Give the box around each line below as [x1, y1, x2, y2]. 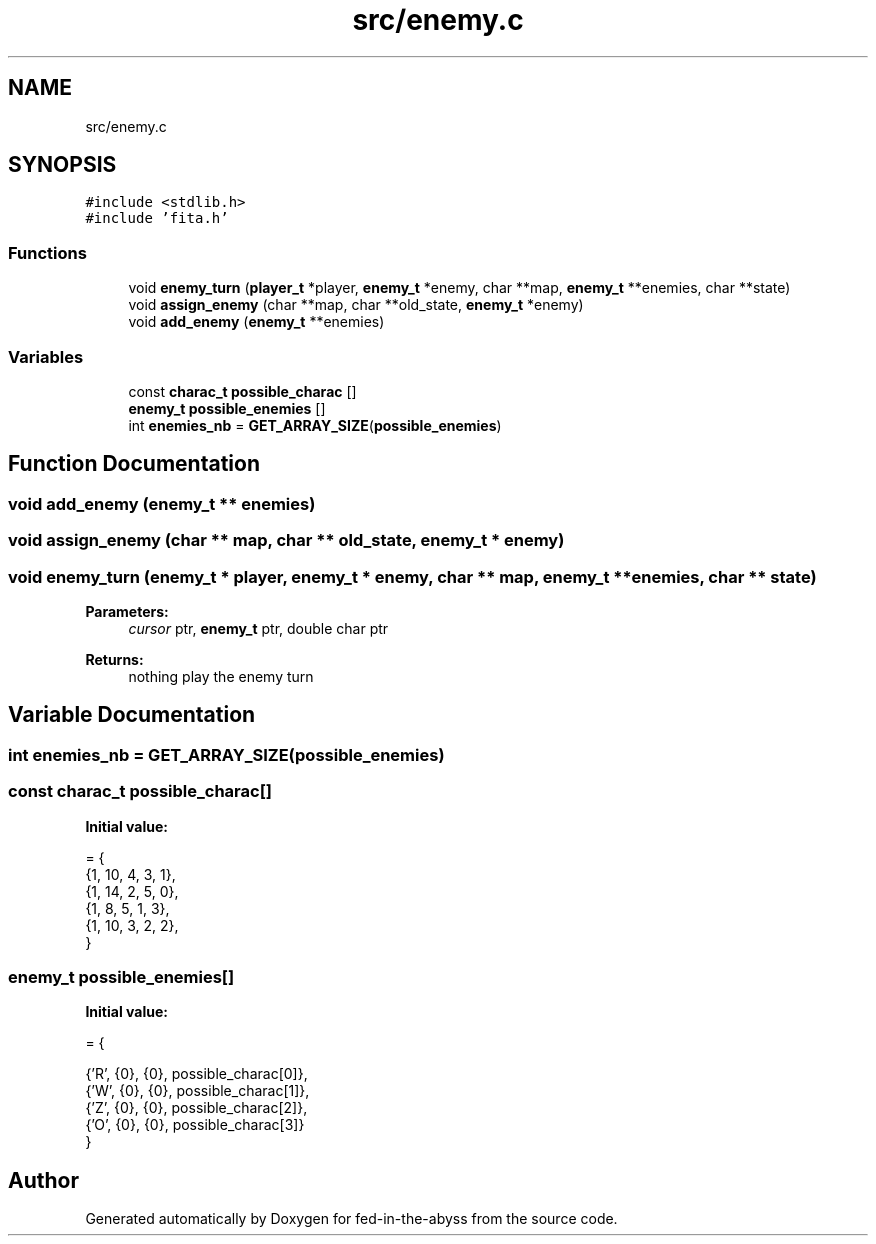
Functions [8, 242, 87, 263]
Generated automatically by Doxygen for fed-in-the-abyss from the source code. [85, 1210, 618, 1228]
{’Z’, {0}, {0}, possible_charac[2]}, [85, 1099, 308, 1117]
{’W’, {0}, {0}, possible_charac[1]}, [85, 1082, 310, 1100]
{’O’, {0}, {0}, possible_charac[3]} [85, 1116, 305, 1134]
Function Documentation [8, 451, 260, 477]
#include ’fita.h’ [85, 210, 229, 227]
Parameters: [85, 602, 169, 620]
